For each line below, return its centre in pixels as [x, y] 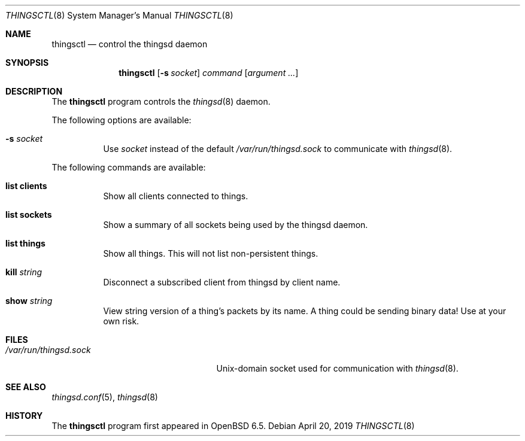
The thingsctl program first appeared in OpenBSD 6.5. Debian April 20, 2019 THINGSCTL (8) [233, 426]
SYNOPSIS [27, 63]
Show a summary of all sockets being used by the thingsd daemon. [236, 225]
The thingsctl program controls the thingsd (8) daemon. [161, 101]
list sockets [29, 215]
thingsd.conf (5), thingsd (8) [105, 397]
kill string [24, 272]
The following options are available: [122, 120]
